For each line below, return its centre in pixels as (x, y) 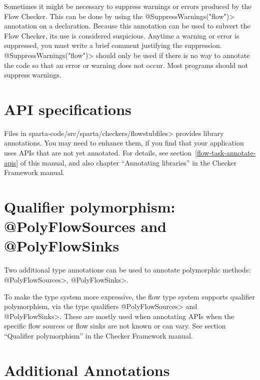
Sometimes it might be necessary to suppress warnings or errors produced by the (128, 6)
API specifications (68, 109)
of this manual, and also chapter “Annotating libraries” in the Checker (128, 162)
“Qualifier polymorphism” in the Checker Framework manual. (98, 335)
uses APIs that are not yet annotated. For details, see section (98, 153)
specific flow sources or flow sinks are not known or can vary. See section (115, 326)
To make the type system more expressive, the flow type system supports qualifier (129, 296)
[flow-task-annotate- (225, 153)
